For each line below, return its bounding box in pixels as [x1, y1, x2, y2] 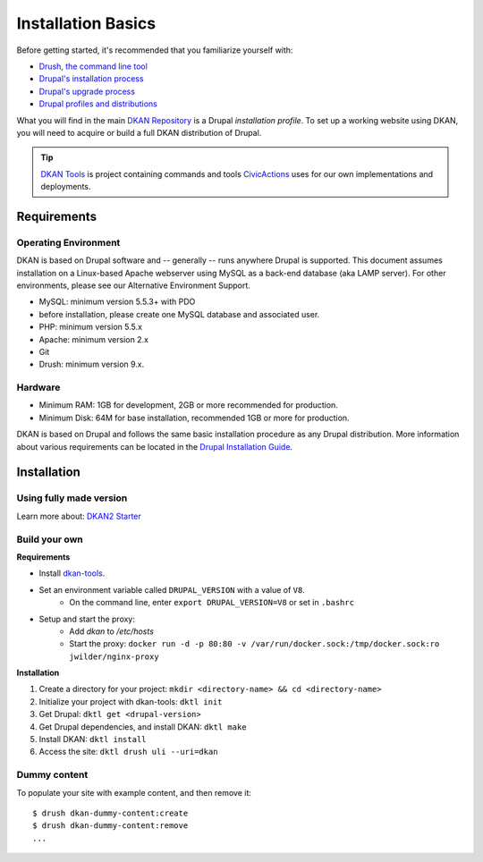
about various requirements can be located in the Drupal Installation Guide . [16, 441, 293, 452]
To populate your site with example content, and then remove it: [16, 787, 252, 798]
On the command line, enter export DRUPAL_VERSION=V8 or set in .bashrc [69, 597, 355, 608]
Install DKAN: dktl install [38, 734, 147, 745]
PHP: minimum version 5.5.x [38, 322, 143, 333]
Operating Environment [16, 236, 121, 249]
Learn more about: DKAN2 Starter [16, 511, 142, 521]
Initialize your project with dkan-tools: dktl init [38, 696, 223, 706]
